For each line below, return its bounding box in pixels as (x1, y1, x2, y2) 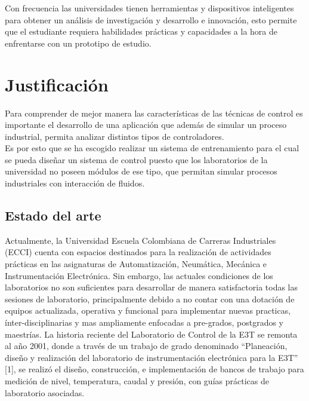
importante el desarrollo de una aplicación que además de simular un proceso (5, 118, 287, 131)
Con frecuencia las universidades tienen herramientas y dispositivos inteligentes (5, 2, 294, 14)
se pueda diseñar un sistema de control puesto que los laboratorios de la (5, 153, 268, 166)
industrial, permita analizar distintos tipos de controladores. (5, 130, 224, 142)
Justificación (5, 72, 109, 96)
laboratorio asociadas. (5, 386, 85, 399)
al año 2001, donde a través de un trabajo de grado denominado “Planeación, (5, 339, 288, 352)
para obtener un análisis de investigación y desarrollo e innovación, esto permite (5, 13, 297, 26)
